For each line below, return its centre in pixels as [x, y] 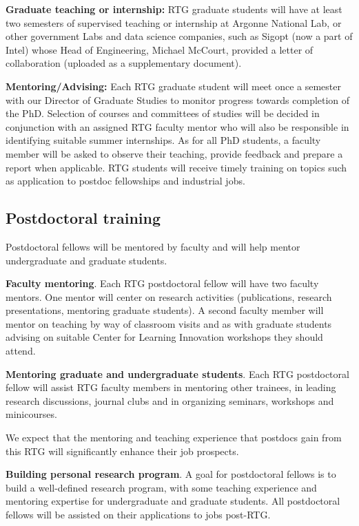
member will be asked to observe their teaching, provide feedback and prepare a [174, 153]
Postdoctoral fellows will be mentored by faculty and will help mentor [153, 246]
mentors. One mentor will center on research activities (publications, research [169, 296]
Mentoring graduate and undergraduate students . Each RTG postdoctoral [177, 374]
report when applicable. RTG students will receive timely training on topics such [176, 167]
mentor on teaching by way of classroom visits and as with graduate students [169, 323]
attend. [21, 351]
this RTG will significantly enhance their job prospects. [122, 451]
